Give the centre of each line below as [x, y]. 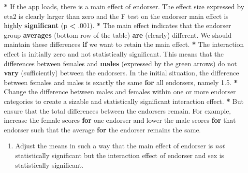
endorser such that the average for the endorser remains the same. [102, 129]
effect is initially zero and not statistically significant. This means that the [114, 53]
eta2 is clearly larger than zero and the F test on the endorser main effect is [116, 16]
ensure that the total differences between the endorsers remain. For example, [117, 110]
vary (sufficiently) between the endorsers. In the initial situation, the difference [122, 73]
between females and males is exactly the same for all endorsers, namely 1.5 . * [121, 82]
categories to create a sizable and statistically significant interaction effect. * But [124, 101]
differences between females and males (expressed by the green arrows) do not [121, 63]
